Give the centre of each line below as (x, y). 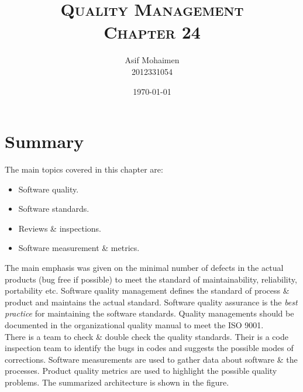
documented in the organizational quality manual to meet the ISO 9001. (134, 324)
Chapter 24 (152, 32)
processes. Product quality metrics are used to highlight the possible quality (141, 371)
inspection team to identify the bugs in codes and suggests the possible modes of (149, 348)
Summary (44, 141)
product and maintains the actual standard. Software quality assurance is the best (151, 302)
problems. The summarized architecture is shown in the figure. (117, 382)
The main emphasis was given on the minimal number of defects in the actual (144, 267)
